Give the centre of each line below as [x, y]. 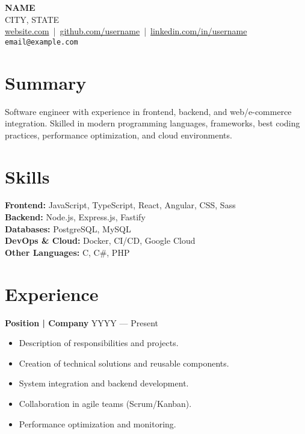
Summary [46, 82]
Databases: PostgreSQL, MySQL [68, 228]
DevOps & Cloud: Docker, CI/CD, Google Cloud [100, 240]
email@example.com [42, 42]
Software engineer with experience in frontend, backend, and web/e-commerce [148, 111]
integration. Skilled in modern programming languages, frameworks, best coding [152, 123]
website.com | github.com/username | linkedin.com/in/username [126, 31]
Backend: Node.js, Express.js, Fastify [75, 217]
